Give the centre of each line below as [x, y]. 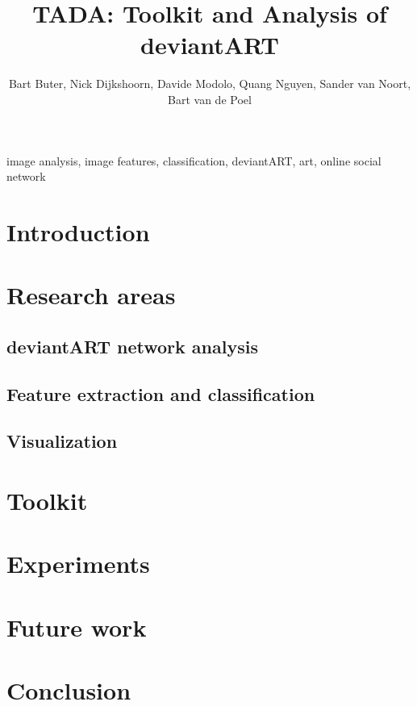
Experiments [78, 564]
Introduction [78, 231]
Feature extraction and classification [161, 393]
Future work [77, 627]
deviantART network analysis [132, 346]
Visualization [62, 441]
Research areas [91, 295]
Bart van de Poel [210, 99]
